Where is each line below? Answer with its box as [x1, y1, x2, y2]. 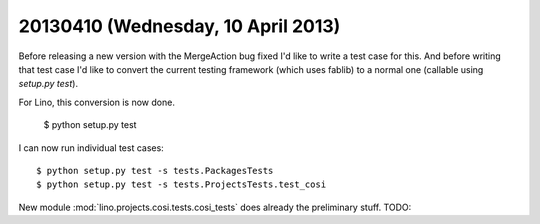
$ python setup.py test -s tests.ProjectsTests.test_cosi [36, 179, 327, 190]
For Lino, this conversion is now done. [18, 96, 175, 108]
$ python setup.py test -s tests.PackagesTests [36, 165, 274, 176]
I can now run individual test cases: [18, 141, 164, 154]
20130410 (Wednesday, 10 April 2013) [18, 15, 341, 37]
